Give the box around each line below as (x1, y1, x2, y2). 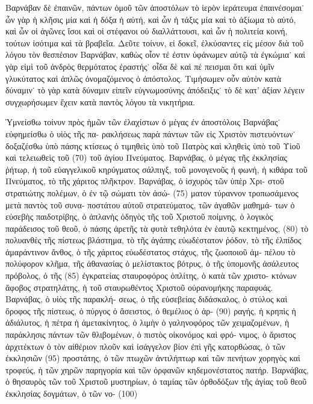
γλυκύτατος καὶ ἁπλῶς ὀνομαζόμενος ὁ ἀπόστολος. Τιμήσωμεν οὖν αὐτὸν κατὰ (5, 72, 282, 84)
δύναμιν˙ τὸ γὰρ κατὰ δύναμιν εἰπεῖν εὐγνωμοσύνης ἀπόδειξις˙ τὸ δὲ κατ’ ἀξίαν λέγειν (5, 84, 305, 96)
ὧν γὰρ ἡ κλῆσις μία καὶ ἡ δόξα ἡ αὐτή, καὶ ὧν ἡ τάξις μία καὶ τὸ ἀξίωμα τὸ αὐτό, (5, 13, 296, 25)
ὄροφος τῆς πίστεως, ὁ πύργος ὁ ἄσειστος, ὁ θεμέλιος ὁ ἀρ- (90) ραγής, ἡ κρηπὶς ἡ (5, 304, 296, 317)
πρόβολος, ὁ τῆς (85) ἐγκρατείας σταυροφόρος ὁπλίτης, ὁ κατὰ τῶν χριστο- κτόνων (5, 269, 297, 282)
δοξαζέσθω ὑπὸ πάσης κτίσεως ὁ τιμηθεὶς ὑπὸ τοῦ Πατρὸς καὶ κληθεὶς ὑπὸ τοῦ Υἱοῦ (5, 139, 300, 152)
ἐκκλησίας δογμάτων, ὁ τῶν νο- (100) (5, 387, 138, 399)
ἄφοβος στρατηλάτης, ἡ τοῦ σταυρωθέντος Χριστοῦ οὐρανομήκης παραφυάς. (5, 281, 273, 293)
